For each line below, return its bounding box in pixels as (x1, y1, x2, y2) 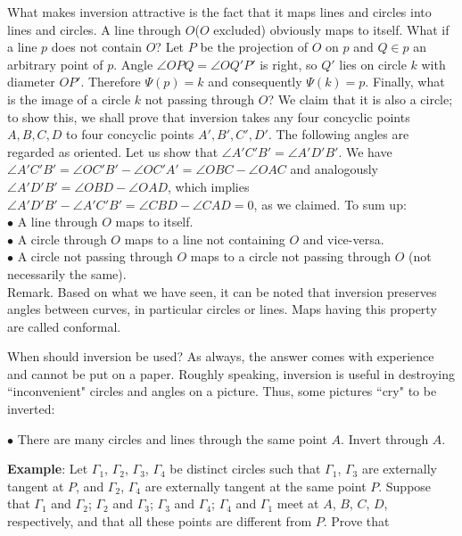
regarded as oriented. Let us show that (7, 142, 219, 161)
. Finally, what (365, 72, 445, 91)
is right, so (260, 54, 318, 73)
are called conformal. (7, 317, 121, 335)
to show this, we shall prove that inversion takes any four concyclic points (7, 107, 410, 126)
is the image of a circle (7, 89, 131, 108)
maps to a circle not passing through (190, 247, 392, 266)
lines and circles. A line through (7, 20, 182, 38)
